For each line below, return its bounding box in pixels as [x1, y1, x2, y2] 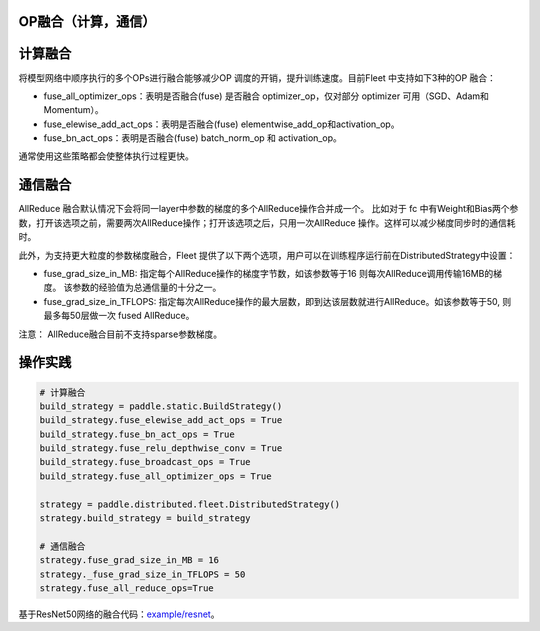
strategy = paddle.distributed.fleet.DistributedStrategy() [39, 498, 341, 510]
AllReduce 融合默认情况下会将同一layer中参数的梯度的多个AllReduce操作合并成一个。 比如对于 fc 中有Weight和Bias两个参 [18, 203, 519, 215]
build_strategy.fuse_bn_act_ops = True [39, 428, 235, 440]
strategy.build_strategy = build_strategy [39, 513, 251, 524]
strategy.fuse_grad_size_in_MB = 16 [39, 555, 220, 566]
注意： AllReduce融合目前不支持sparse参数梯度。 [18, 328, 223, 340]
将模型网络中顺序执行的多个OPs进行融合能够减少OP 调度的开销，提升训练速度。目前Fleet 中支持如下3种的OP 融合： [18, 71, 497, 84]
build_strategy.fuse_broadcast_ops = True [39, 456, 251, 468]
